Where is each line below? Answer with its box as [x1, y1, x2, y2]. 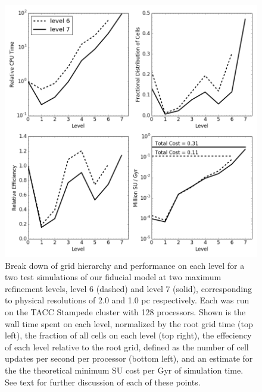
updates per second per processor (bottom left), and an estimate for [5, 352, 253, 365]
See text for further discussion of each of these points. [5, 375, 201, 388]
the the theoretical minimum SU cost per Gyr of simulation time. [5, 363, 244, 376]
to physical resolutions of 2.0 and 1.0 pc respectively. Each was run [5, 294, 249, 306]
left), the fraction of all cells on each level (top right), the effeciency [5, 329, 252, 341]
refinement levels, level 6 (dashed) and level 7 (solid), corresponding [5, 282, 252, 294]
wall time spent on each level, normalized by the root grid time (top [5, 317, 253, 330]
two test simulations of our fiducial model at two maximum [5, 271, 222, 283]
